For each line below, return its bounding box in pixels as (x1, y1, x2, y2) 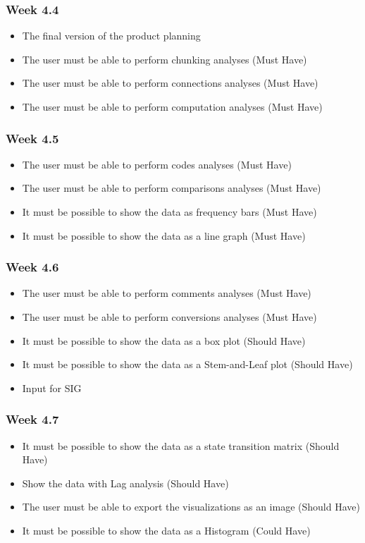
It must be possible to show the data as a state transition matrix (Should (22, 438, 340, 453)
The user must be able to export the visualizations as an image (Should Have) (22, 499, 360, 514)
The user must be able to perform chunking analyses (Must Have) (22, 51, 307, 66)
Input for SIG (22, 380, 82, 395)
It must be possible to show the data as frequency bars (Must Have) (22, 205, 317, 219)
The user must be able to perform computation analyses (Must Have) (22, 99, 323, 114)
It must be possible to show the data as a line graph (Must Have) (22, 228, 306, 243)
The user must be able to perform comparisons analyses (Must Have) (22, 181, 321, 195)
